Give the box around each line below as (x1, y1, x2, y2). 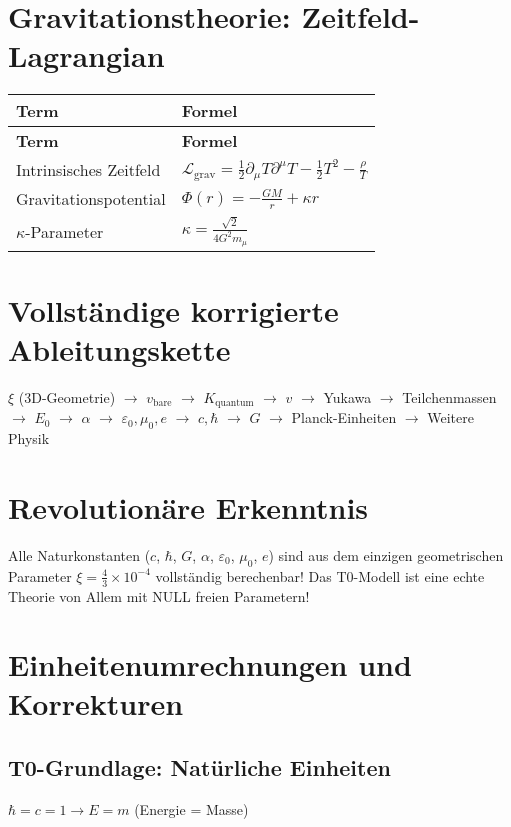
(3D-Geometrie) (18, 386, 116, 407)
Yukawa (323, 386, 372, 407)
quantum (215, 398, 254, 409)
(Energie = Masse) (134, 798, 249, 819)
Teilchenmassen (402, 386, 497, 407)
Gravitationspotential (16, 187, 166, 211)
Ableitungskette (8, 328, 231, 369)
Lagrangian (8, 35, 165, 76)
